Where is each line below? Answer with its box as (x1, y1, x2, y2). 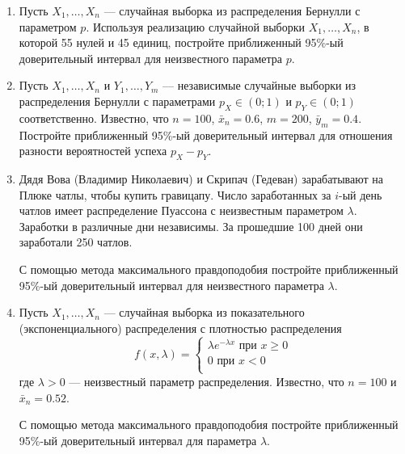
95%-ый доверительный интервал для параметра (19, 431, 257, 448)
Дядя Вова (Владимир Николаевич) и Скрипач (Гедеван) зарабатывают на (19, 170, 384, 187)
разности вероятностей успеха (19, 142, 167, 159)
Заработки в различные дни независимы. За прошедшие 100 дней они (19, 217, 363, 234)
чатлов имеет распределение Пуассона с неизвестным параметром (19, 202, 344, 219)
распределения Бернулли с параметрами (19, 92, 216, 109)
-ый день (339, 186, 382, 203)
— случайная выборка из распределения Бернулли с (103, 2, 361, 19)
